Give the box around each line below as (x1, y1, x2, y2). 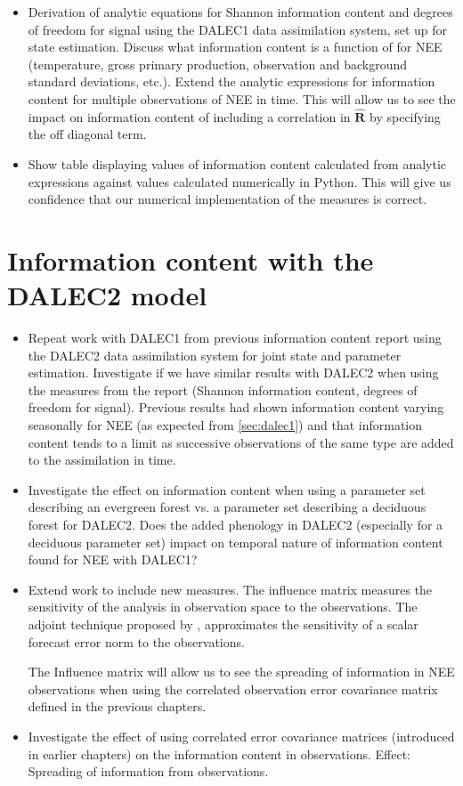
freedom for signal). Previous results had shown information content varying (28, 398, 444, 417)
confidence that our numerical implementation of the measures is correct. (28, 190, 427, 208)
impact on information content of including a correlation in (28, 107, 351, 126)
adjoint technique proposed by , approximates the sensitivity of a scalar (28, 614, 418, 633)
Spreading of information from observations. (28, 762, 269, 781)
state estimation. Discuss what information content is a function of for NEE (28, 37, 443, 56)
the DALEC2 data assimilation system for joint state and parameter (28, 345, 402, 364)
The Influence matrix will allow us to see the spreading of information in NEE (28, 662, 455, 681)
